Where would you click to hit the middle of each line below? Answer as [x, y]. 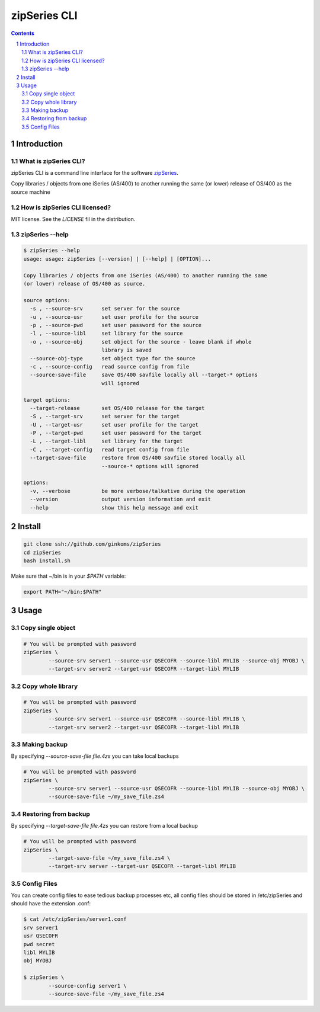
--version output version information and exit [121, 499]
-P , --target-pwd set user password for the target [116, 433]
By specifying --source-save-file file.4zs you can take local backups [95, 756]
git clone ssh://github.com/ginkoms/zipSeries [92, 544]
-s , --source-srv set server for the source [105, 309]
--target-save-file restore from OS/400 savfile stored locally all [138, 458]
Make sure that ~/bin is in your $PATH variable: [68, 576]
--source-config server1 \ [87, 986]
